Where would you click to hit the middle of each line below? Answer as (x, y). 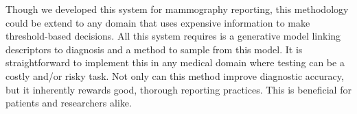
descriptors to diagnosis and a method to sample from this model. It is (154, 49)
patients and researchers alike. (69, 103)
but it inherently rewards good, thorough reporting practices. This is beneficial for (178, 89)
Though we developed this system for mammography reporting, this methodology (177, 9)
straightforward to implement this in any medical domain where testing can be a (175, 62)
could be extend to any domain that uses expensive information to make (158, 22)
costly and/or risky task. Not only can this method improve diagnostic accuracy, (175, 75)
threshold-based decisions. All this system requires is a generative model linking (173, 36)
